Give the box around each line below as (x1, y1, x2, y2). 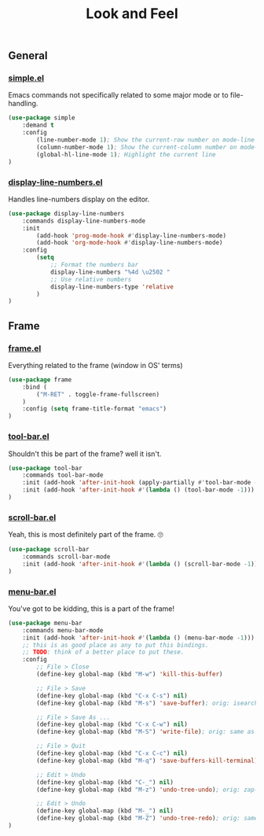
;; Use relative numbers (49, 275, 132, 283)
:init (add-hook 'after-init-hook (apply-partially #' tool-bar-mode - (22, 479, 258, 487)
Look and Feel (86, 5, 178, 23)
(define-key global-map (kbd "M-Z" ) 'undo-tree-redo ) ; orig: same (36, 815, 258, 823)
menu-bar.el (8, 586, 57, 597)
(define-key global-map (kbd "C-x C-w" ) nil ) (36, 720, 189, 728)
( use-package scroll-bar (8, 546, 90, 554)
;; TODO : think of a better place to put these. (22, 648, 185, 657)
